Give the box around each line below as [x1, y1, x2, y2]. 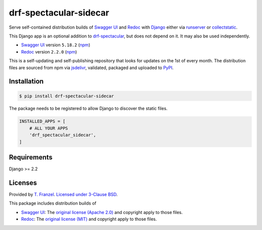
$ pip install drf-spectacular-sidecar [19, 93, 114, 99]
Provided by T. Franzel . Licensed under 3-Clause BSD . [9, 192, 118, 197]
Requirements [9, 153, 53, 161]
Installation [9, 77, 44, 86]
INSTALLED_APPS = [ [19, 119, 65, 124]
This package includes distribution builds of [9, 200, 97, 206]
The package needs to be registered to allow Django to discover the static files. [9, 106, 168, 111]
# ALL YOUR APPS [29, 125, 68, 131]
